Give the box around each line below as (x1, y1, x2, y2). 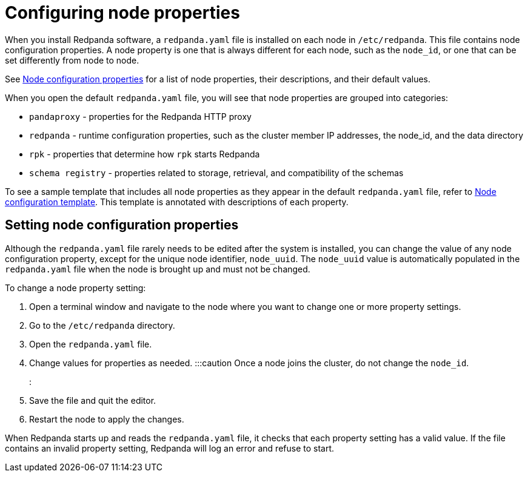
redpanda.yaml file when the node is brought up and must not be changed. (5, 263, 310, 274)
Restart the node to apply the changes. (29, 413, 184, 424)
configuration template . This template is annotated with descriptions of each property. (5, 196, 349, 207)
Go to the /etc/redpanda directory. (29, 320, 175, 331)
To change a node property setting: (5, 282, 146, 293)
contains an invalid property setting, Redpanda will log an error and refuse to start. (5, 442, 335, 453)
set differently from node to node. (5, 54, 139, 65)
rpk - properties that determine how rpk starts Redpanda (29, 148, 260, 159)
